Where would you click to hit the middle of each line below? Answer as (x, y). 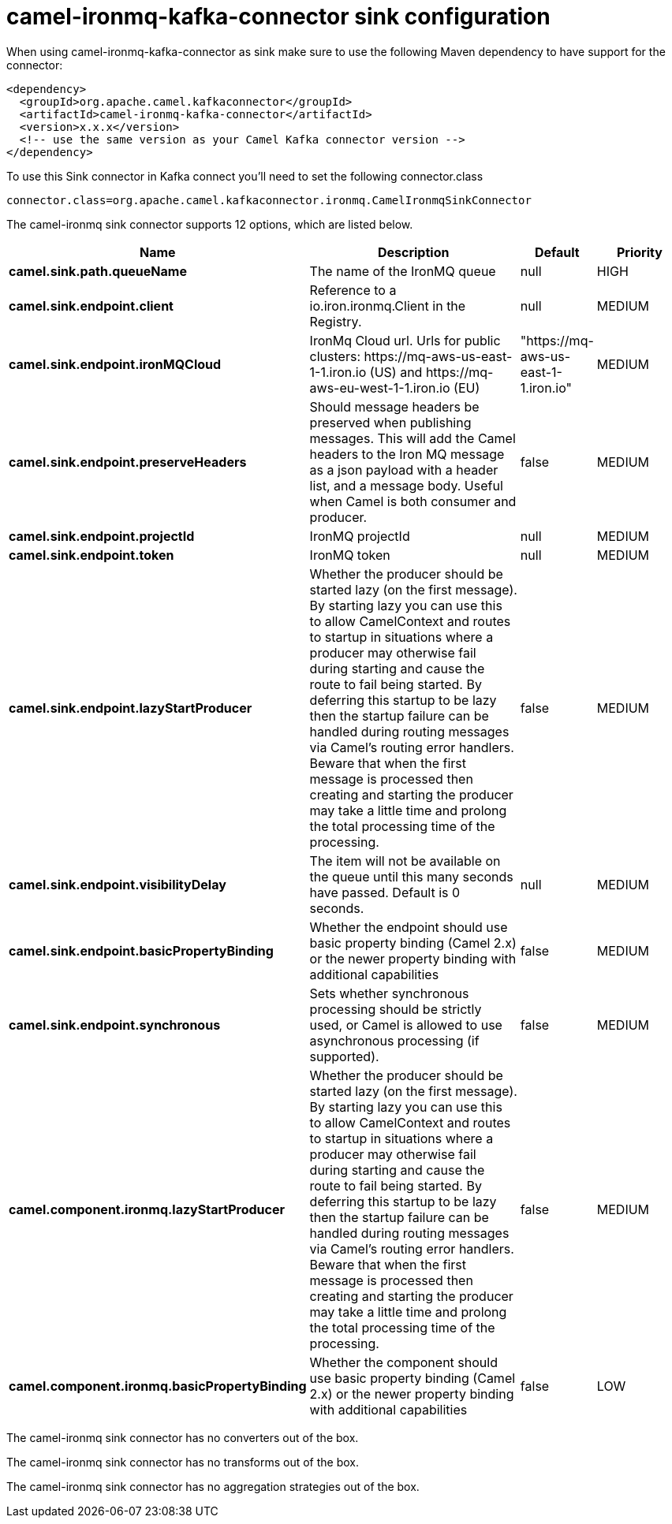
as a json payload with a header (404, 469)
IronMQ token (350, 555)
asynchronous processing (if (394, 1040)
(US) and (396, 372)
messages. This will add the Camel (413, 438)
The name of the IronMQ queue (403, 271)
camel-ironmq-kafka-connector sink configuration (278, 17)
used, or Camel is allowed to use (406, 1025)
